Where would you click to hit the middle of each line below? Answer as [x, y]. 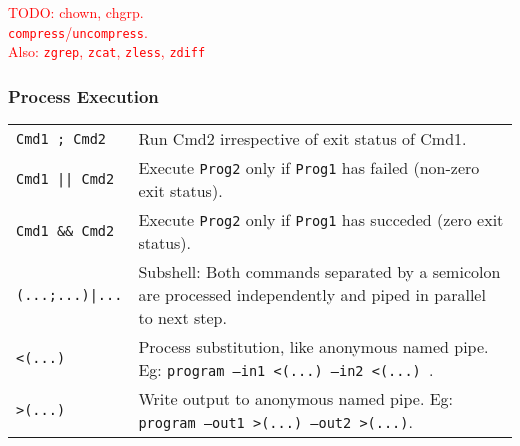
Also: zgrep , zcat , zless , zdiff [107, 51]
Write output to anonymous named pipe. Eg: [296, 399]
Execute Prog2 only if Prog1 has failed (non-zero [309, 168]
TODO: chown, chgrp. [76, 12]
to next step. [182, 318]
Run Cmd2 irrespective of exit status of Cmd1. [302, 139]
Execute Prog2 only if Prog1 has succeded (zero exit [321, 220]
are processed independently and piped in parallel [312, 295]
